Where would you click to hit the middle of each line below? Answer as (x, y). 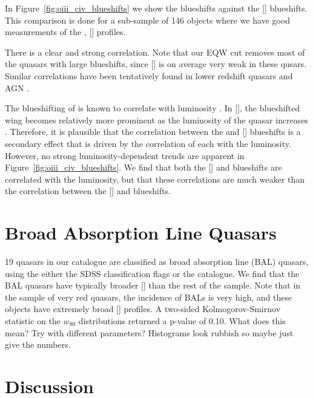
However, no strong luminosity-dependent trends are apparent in (125, 155)
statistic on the (33, 321)
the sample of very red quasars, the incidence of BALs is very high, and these (149, 297)
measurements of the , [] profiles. (65, 32)
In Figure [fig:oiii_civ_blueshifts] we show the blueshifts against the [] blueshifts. (156, 8)
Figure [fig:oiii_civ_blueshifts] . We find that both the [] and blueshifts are (143, 167)
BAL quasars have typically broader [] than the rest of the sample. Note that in (153, 285)
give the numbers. (38, 344)
